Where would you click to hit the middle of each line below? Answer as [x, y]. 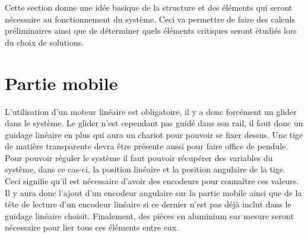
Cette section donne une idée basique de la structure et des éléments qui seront [149, 7]
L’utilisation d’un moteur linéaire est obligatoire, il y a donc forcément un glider [151, 111]
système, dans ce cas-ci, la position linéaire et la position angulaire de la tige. [145, 169]
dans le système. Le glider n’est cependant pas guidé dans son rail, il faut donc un [154, 123]
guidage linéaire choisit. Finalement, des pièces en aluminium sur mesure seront [149, 215]
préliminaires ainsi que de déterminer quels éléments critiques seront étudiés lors [151, 31]
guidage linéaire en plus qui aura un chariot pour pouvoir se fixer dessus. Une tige [154, 134]
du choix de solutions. [45, 42]
